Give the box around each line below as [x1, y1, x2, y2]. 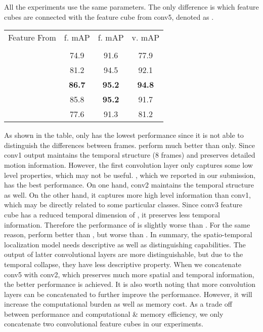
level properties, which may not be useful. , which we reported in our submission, [4, 169, 256, 180]
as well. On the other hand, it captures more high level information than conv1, [4, 189, 251, 200]
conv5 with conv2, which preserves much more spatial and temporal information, [4, 269, 254, 279]
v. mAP [131, 31, 160, 44]
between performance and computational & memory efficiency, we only [4, 308, 224, 319]
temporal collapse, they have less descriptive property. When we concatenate [4, 259, 242, 269]
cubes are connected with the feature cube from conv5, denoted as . [4, 11, 214, 22]
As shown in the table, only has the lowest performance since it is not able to [4, 130, 244, 140]
